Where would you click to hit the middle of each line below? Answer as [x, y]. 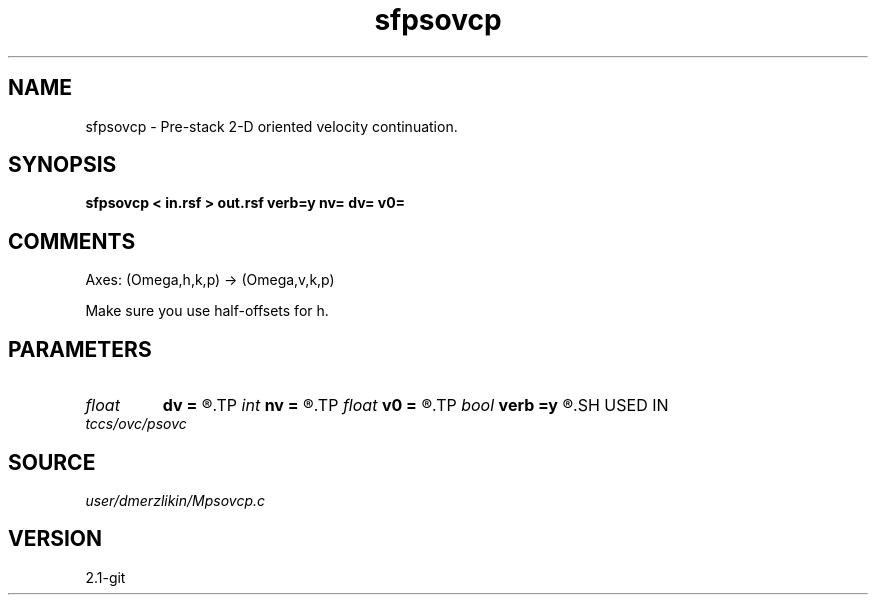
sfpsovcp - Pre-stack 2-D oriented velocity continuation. [271, 126]
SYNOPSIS [62, 165]
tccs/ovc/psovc [136, 424]
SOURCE [52, 462]
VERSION [55, 539]
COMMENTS [72, 241]
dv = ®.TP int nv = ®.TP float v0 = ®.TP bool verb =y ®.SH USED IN [415, 405]
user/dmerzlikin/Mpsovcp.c [175, 500]
